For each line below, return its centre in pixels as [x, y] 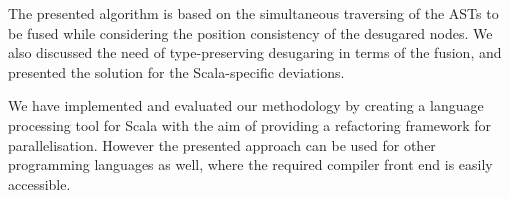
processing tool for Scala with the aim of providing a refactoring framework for [250, 124]
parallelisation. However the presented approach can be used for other [222, 144]
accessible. [39, 183]
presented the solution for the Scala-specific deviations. [176, 71]
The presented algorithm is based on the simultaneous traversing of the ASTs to [253, 13]
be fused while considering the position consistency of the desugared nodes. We [250, 32]
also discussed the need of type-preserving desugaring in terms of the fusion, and [255, 52]
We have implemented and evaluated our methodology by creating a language [246, 105]
